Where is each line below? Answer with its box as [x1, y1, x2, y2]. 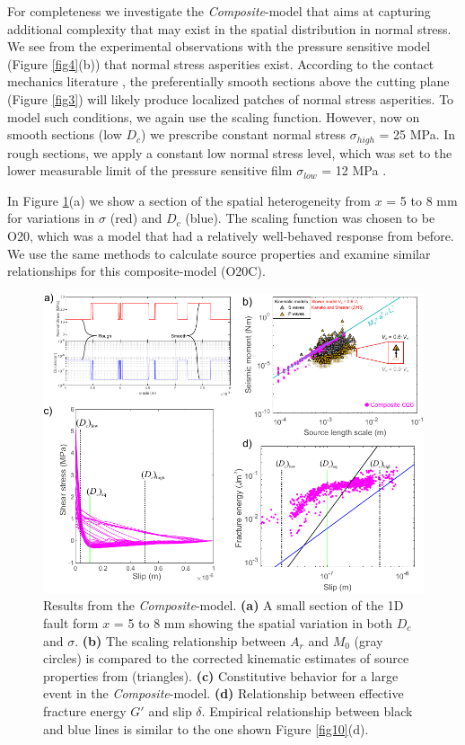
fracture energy [43, 701, 127, 720]
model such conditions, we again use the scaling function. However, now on [7, 107, 420, 126]
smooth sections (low [7, 125, 122, 144]
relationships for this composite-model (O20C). [7, 262, 266, 280]
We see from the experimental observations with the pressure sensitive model [7, 37, 431, 56]
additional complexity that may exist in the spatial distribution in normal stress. [7, 19, 452, 38]
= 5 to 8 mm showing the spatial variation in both [113, 613, 392, 632]
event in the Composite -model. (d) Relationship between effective [43, 684, 404, 703]
